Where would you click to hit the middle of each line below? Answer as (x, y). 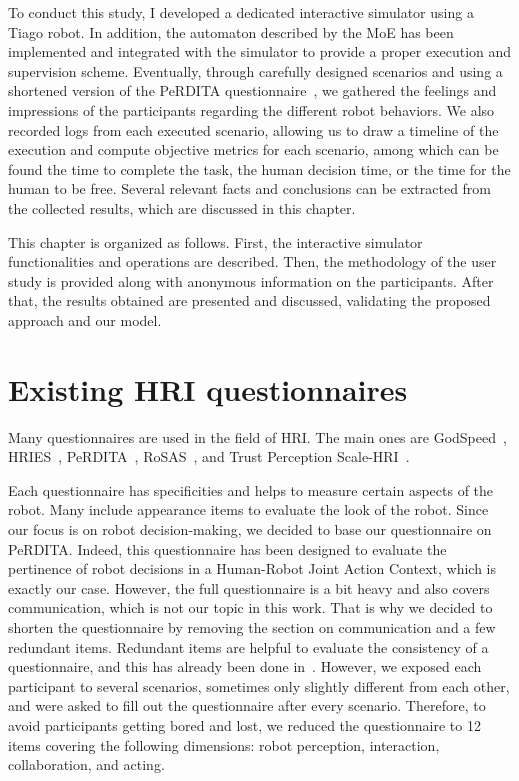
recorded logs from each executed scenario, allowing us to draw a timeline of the (253, 129)
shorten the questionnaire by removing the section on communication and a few (252, 626)
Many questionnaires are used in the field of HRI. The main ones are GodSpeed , (257, 436)
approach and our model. (85, 319)
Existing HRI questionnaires (208, 388)
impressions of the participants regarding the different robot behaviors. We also (251, 109)
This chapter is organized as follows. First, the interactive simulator (215, 241)
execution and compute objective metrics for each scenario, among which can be (253, 149)
